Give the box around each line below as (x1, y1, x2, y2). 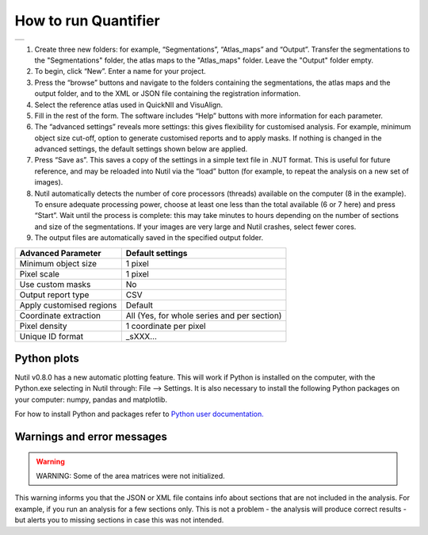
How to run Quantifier (14, 12, 160, 29)
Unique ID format (19, 331, 83, 342)
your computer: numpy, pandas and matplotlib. (14, 395, 168, 404)
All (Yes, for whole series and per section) (125, 310, 282, 321)
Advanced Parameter (19, 247, 101, 258)
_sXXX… (125, 331, 158, 342)
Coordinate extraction (19, 310, 101, 321)
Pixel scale (19, 268, 59, 279)
